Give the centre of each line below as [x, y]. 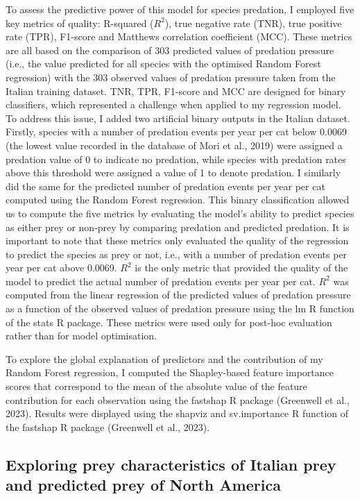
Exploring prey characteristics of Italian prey [171, 464]
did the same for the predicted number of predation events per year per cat [165, 186]
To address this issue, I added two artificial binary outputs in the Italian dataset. [178, 118]
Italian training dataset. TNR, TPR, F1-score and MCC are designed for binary [176, 91]
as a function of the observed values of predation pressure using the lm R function [180, 308]
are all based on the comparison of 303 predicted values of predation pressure [170, 50]
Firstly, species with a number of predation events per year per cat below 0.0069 [176, 132]
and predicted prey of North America [143, 485]
